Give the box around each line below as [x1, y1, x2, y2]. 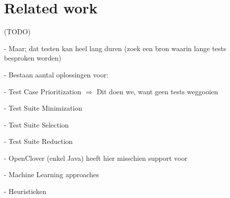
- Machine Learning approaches [4, 169, 99, 180]
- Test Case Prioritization [4, 86, 81, 96]
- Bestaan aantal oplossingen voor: [4, 69, 109, 79]
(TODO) [4, 26, 31, 37]
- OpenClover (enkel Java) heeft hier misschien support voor [4, 152, 188, 163]
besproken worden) [4, 53, 62, 63]
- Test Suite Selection [4, 119, 69, 130]
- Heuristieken [4, 186, 47, 197]
